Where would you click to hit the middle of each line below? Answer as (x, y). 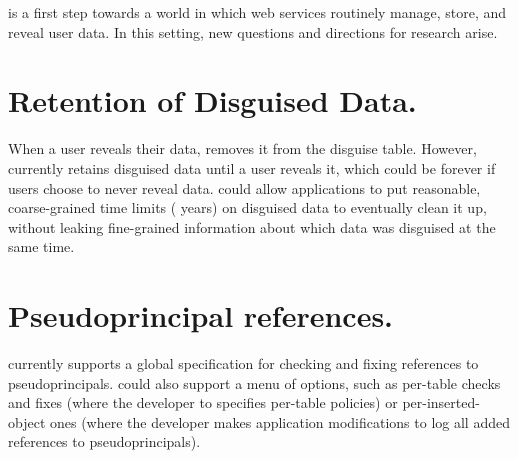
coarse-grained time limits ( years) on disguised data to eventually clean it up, (247, 207)
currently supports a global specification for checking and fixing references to (243, 363)
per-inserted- (441, 402)
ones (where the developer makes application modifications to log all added (279, 421)
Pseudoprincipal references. (201, 315)
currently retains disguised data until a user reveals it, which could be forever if (252, 167)
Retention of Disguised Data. (212, 100)
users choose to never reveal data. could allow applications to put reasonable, (244, 187)
